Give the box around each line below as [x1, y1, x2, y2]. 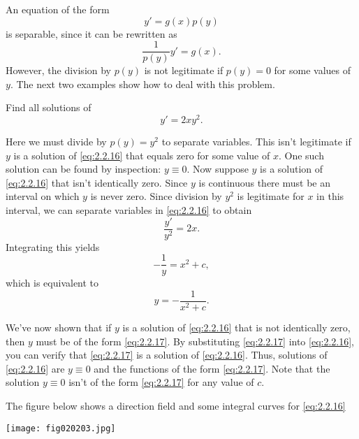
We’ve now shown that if [6, 320, 112, 335]
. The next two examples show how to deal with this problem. [10, 76, 275, 91]
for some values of [274, 63, 351, 78]
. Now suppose [186, 161, 249, 176]
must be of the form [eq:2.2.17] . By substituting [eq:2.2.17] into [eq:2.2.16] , [36, 333, 355, 348]
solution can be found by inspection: [6, 161, 161, 176]
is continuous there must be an [198, 175, 331, 189]
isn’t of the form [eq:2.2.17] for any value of [68, 375, 254, 389]
